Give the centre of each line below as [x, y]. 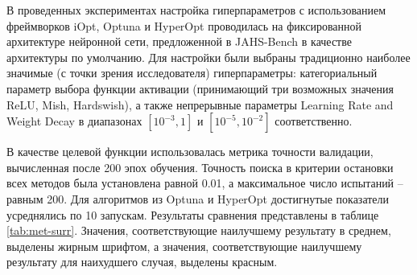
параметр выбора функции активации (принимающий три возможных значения [200, 88]
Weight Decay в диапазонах [74, 121]
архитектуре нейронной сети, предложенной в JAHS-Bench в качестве [179, 41]
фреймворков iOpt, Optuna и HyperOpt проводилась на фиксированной [184, 25]
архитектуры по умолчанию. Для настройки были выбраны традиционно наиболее [208, 57]
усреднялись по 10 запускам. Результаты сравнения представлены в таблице [193, 214]
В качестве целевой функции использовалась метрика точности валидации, [190, 152]
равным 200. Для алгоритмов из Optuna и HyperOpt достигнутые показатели [198, 198]
